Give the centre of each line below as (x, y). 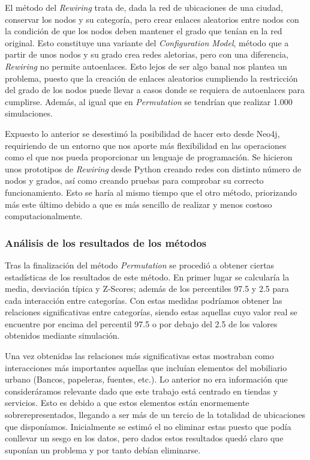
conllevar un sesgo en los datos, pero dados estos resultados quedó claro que (144, 438)
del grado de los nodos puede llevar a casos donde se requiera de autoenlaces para (155, 90)
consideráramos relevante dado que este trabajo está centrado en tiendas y (142, 391)
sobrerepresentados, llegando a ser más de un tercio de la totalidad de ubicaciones (155, 415)
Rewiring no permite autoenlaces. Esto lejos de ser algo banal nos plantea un (146, 66)
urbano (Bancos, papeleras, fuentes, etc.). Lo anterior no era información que (146, 379)
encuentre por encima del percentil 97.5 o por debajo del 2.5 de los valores (141, 323)
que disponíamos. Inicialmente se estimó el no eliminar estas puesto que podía (148, 426)
